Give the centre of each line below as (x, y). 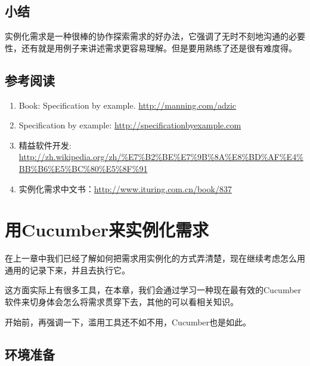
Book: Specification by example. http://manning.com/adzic (128, 105)
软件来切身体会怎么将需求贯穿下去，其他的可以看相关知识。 (122, 302)
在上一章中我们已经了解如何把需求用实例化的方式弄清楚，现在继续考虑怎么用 (155, 258)
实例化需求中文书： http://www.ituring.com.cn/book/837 (125, 188)
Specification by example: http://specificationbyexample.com (130, 125)
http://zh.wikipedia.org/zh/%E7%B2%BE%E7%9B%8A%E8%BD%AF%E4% (161, 157)
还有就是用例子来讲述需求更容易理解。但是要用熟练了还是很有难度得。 (159, 47)
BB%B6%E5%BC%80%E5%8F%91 (83, 168)
